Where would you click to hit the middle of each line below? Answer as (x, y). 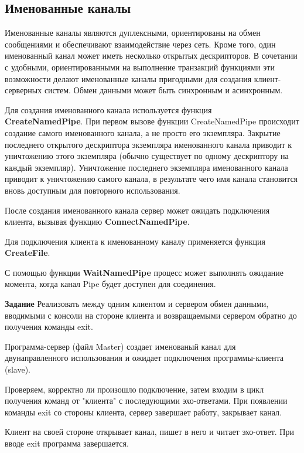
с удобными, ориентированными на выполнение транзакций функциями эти (140, 67)
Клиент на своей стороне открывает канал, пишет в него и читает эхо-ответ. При (149, 432)
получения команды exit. (49, 327)
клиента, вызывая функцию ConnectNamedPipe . (97, 222)
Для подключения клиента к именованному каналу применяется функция (135, 241)
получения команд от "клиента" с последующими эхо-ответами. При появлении (146, 400)
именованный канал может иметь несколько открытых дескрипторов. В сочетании (151, 55)
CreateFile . (28, 253)
